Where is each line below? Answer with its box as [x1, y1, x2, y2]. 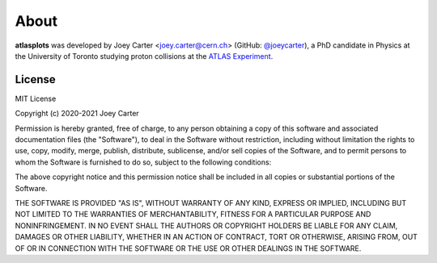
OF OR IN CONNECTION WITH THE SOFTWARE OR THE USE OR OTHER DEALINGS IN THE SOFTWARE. [15, 243, 362, 253]
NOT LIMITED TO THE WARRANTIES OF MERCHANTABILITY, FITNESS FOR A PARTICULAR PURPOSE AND [15, 210, 371, 219]
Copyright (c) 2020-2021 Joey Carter [15, 109, 139, 119]
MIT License [15, 94, 57, 103]
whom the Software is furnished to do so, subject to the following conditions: [15, 157, 272, 167]
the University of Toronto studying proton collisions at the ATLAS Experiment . [15, 51, 274, 61]
